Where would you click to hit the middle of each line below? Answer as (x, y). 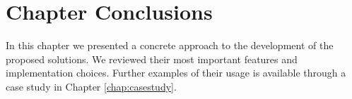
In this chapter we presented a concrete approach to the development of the (170, 45)
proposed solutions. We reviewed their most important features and (152, 59)
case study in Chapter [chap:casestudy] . (91, 86)
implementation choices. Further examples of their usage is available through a (176, 73)
